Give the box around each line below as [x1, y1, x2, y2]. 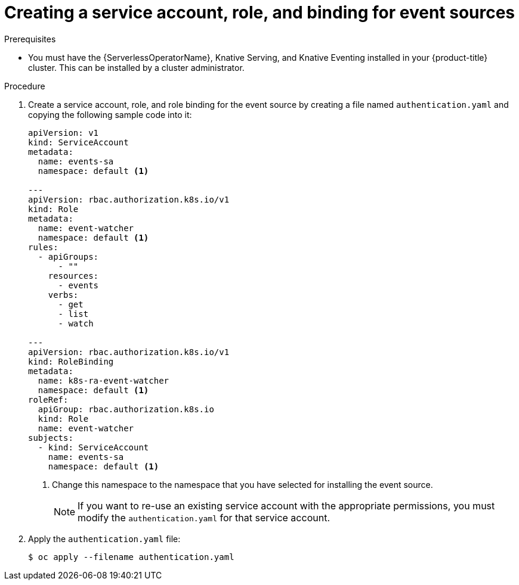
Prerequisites [4, 33, 56, 44]
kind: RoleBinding [28, 356, 114, 366]
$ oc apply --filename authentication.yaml [28, 552, 234, 562]
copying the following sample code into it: [28, 109, 192, 120]
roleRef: [28, 394, 69, 404]
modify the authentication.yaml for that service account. [78, 511, 330, 524]
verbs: [48, 290, 79, 300]
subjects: [28, 432, 73, 443]
